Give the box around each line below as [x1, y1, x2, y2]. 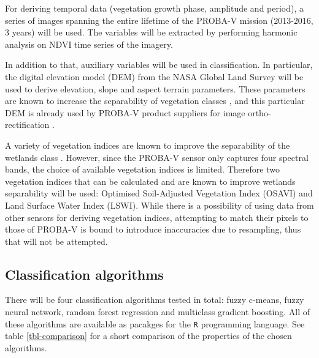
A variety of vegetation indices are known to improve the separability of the [5, 138, 290, 151]
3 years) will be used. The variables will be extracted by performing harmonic [5, 26, 298, 39]
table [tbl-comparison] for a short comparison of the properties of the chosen [5, 329, 292, 342]
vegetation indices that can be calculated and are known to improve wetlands [5, 174, 296, 187]
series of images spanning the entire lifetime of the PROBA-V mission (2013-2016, [5, 13, 313, 26]
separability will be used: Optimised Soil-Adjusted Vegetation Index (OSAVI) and [5, 187, 313, 200]
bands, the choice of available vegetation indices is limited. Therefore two [5, 163, 280, 176]
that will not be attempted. [5, 234, 108, 247]
